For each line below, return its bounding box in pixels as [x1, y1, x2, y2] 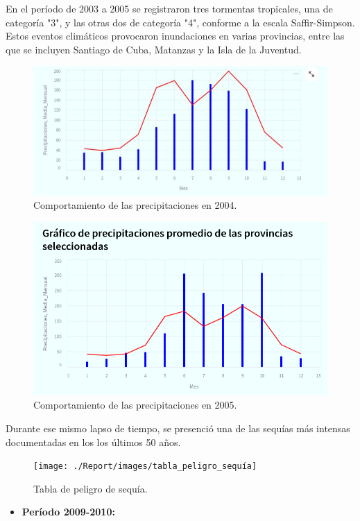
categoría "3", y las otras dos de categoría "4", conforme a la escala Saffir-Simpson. [6, 15, 355, 29]
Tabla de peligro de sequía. [33, 481, 148, 495]
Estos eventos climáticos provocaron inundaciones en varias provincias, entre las [6, 28, 345, 43]
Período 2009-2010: [22, 504, 115, 519]
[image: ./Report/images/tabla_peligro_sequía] [33, 461, 257, 472]
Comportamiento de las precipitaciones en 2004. [33, 198, 237, 212]
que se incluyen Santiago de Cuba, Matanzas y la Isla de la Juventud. [6, 42, 302, 56]
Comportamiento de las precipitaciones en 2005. [33, 398, 237, 412]
